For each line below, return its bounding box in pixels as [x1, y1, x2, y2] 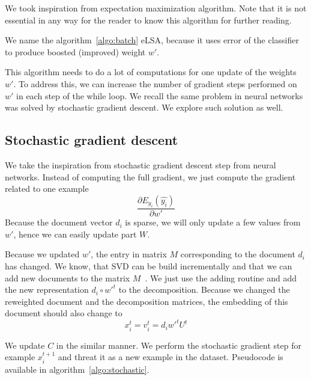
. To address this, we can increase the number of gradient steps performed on [13, 77, 297, 90]
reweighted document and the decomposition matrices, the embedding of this [5, 295, 288, 307]
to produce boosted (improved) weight [5, 45, 146, 58]
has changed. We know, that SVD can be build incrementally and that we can [5, 259, 292, 272]
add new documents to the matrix [5, 271, 130, 284]
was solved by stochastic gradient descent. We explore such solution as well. [5, 101, 283, 114]
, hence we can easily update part [13, 227, 137, 240]
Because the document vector [5, 216, 113, 228]
